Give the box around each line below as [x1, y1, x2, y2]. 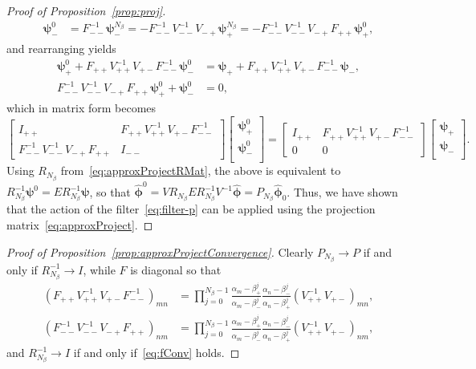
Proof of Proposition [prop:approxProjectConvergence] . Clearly [6, 243, 314, 260]
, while [83, 261, 116, 278]
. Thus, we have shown [287, 183, 398, 200]
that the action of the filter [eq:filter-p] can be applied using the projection [6, 201, 376, 217]
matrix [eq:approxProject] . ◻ [6, 216, 153, 233]
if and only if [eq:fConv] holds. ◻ [73, 344, 240, 361]
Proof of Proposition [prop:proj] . [6, 2, 166, 18]
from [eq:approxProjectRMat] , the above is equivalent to [60, 162, 341, 179]
